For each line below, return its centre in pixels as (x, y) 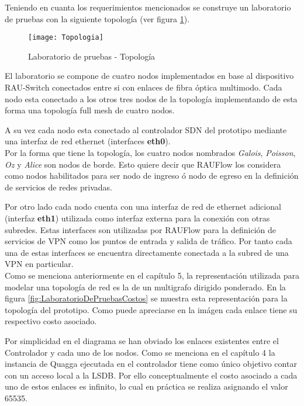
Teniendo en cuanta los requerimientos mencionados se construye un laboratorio (148, 7)
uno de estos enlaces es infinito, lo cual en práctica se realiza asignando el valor (146, 386)
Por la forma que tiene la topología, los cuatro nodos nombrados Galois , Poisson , (150, 152)
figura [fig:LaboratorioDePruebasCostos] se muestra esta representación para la (146, 298)
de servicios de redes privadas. (58, 187)
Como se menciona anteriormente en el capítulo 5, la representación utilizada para (152, 275)
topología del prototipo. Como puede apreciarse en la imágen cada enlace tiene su (151, 309)
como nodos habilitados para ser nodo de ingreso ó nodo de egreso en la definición (152, 176)
